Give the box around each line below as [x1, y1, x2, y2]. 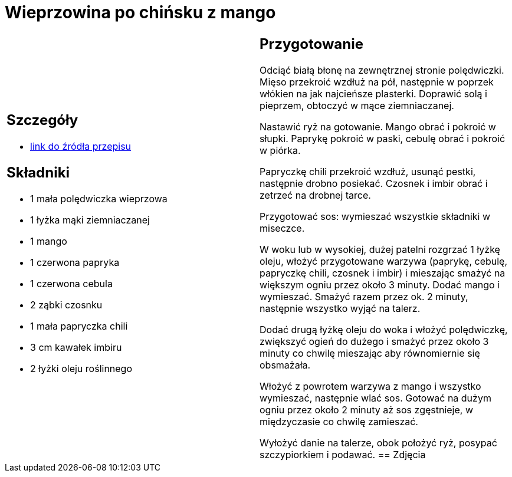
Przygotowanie [260, 35, 363, 52]
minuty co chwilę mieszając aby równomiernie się [260, 347, 480, 359]
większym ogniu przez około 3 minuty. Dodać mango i [260, 278, 500, 291]
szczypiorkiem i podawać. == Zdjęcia [260, 448, 426, 460]
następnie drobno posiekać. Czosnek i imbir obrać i [260, 177, 488, 189]
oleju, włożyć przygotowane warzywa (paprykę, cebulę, [260, 255, 508, 267]
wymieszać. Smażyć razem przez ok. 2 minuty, [260, 290, 468, 302]
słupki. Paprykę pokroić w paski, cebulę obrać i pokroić [260, 132, 506, 144]
